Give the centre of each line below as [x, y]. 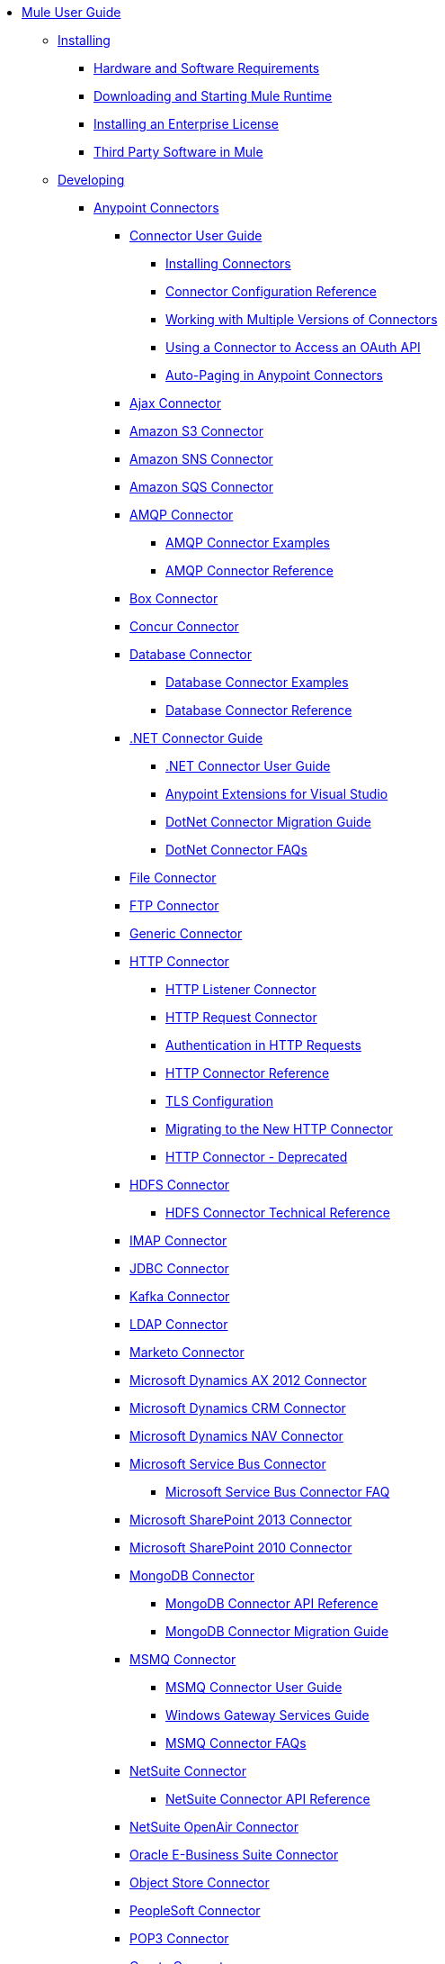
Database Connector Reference [259, 710]
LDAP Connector [179, 1324]
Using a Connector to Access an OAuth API [293, 347]
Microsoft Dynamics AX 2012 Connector [248, 1380]
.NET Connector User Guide [248, 766]
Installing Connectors [228, 263]
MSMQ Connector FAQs [236, 1743]
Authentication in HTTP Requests [263, 1045]
